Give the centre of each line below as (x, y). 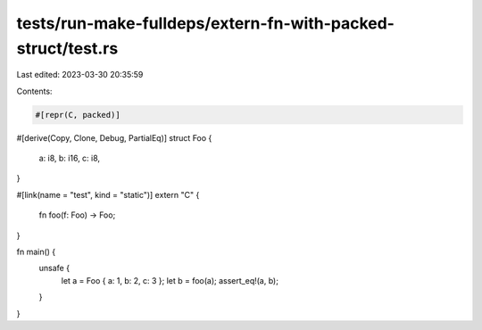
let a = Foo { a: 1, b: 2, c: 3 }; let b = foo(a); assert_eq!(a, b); (170, 280)
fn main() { (36, 252)
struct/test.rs (67, 48)
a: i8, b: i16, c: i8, (70, 158)
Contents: (34, 91)
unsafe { (54, 268)
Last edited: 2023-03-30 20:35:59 (80, 75)
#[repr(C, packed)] (78, 115)
